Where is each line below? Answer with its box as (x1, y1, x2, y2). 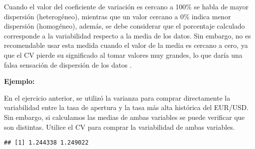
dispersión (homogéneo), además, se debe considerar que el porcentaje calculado (4, 21, 245, 31)
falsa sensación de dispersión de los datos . (4, 59, 132, 70)
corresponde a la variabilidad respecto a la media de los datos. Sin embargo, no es (4, 30, 251, 40)
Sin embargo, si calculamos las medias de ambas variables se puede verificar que (4, 112, 245, 122)
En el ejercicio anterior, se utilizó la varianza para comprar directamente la (4, 92, 230, 103)
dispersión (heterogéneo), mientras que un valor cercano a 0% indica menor (4, 11, 231, 21)
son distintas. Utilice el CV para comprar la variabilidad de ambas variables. (4, 121, 235, 132)
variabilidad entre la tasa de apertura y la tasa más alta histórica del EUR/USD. (4, 102, 249, 112)
